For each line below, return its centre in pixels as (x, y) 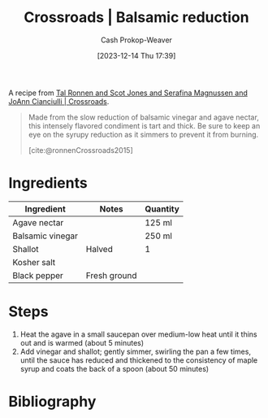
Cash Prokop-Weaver (136, 40)
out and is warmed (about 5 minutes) (82, 342)
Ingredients (48, 183)
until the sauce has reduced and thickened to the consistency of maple (139, 360)
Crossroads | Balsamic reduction (136, 17)
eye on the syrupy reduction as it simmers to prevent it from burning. (143, 134)
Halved (99, 249)
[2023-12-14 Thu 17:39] (136, 55)
